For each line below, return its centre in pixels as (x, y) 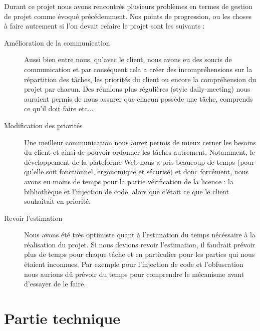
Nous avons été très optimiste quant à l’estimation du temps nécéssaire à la (140, 235)
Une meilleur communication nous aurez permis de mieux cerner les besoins (140, 142)
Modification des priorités (43, 125)
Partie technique (62, 318)
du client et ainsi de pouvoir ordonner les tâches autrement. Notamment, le (140, 152)
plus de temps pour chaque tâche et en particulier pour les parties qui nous (140, 254)
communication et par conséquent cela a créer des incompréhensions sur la (138, 69)
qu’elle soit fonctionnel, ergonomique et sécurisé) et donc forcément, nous (137, 172)
